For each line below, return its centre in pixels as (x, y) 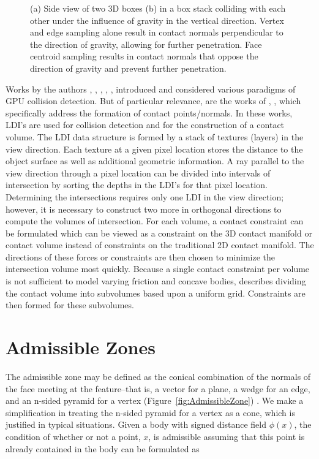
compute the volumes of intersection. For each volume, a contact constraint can (155, 221)
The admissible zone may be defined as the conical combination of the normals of (158, 376)
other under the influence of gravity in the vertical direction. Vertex (157, 20)
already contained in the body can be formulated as (103, 448)
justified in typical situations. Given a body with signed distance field (136, 424)
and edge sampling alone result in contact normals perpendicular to (157, 32)
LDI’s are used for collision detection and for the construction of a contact (145, 125)
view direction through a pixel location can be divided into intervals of (138, 173)
